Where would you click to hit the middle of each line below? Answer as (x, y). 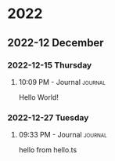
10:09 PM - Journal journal (62, 82)
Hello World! (39, 97)
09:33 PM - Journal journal (63, 135)
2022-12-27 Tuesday (48, 117)
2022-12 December (56, 43)
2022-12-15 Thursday (50, 65)
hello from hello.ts (48, 150)
